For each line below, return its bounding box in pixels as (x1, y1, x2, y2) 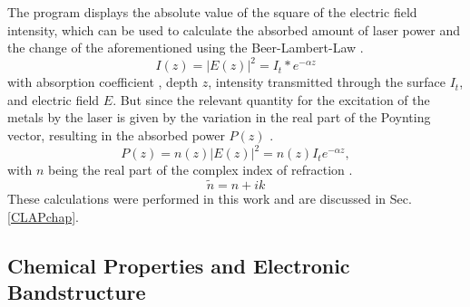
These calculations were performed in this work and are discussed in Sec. (7, 188, 412, 207)
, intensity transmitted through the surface (208, 72, 446, 91)
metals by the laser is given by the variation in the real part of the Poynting (7, 108, 431, 127)
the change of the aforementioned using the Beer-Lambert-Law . (7, 38, 364, 57)
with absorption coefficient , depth (7, 72, 199, 91)
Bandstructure (7, 277, 146, 305)
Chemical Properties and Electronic (7, 251, 350, 279)
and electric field (7, 90, 100, 109)
